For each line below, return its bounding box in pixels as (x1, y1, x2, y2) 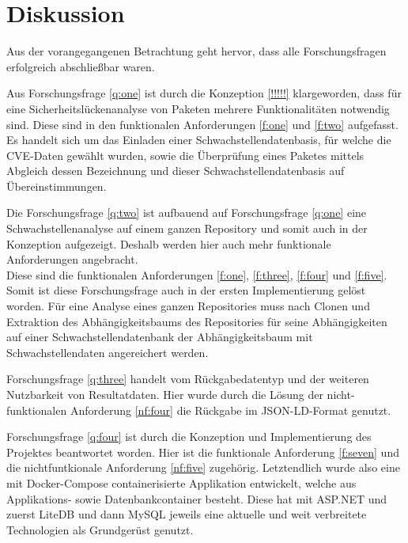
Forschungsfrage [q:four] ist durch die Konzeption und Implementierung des (6, 428, 372, 445)
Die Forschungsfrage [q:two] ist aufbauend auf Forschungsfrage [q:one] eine (6, 204, 367, 221)
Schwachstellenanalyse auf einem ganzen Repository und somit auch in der (6, 220, 368, 237)
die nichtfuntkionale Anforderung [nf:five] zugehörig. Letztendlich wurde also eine (6, 459, 400, 476)
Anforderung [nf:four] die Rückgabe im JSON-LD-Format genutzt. (70, 401, 391, 418)
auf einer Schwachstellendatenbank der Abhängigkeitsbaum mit (6, 328, 313, 345)
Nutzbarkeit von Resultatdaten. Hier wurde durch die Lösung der (6, 386, 323, 402)
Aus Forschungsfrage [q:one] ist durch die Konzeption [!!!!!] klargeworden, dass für (6, 85, 402, 101)
